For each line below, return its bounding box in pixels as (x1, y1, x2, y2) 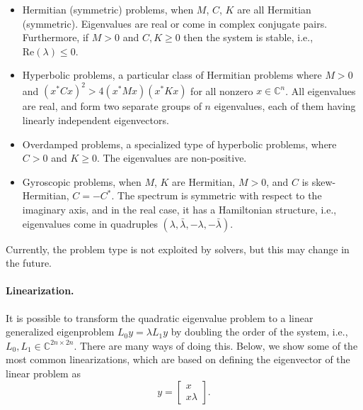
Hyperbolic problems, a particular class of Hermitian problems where (22, 67, 322, 82)
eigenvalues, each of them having (214, 99, 356, 113)
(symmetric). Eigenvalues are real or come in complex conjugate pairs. (22, 16, 328, 31)
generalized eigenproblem (6, 324, 115, 339)
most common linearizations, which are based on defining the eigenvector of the (6, 352, 350, 367)
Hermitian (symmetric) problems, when (22, 2, 194, 16)
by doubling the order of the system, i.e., (171, 324, 348, 339)
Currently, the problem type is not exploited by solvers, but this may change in (6, 241, 350, 256)
